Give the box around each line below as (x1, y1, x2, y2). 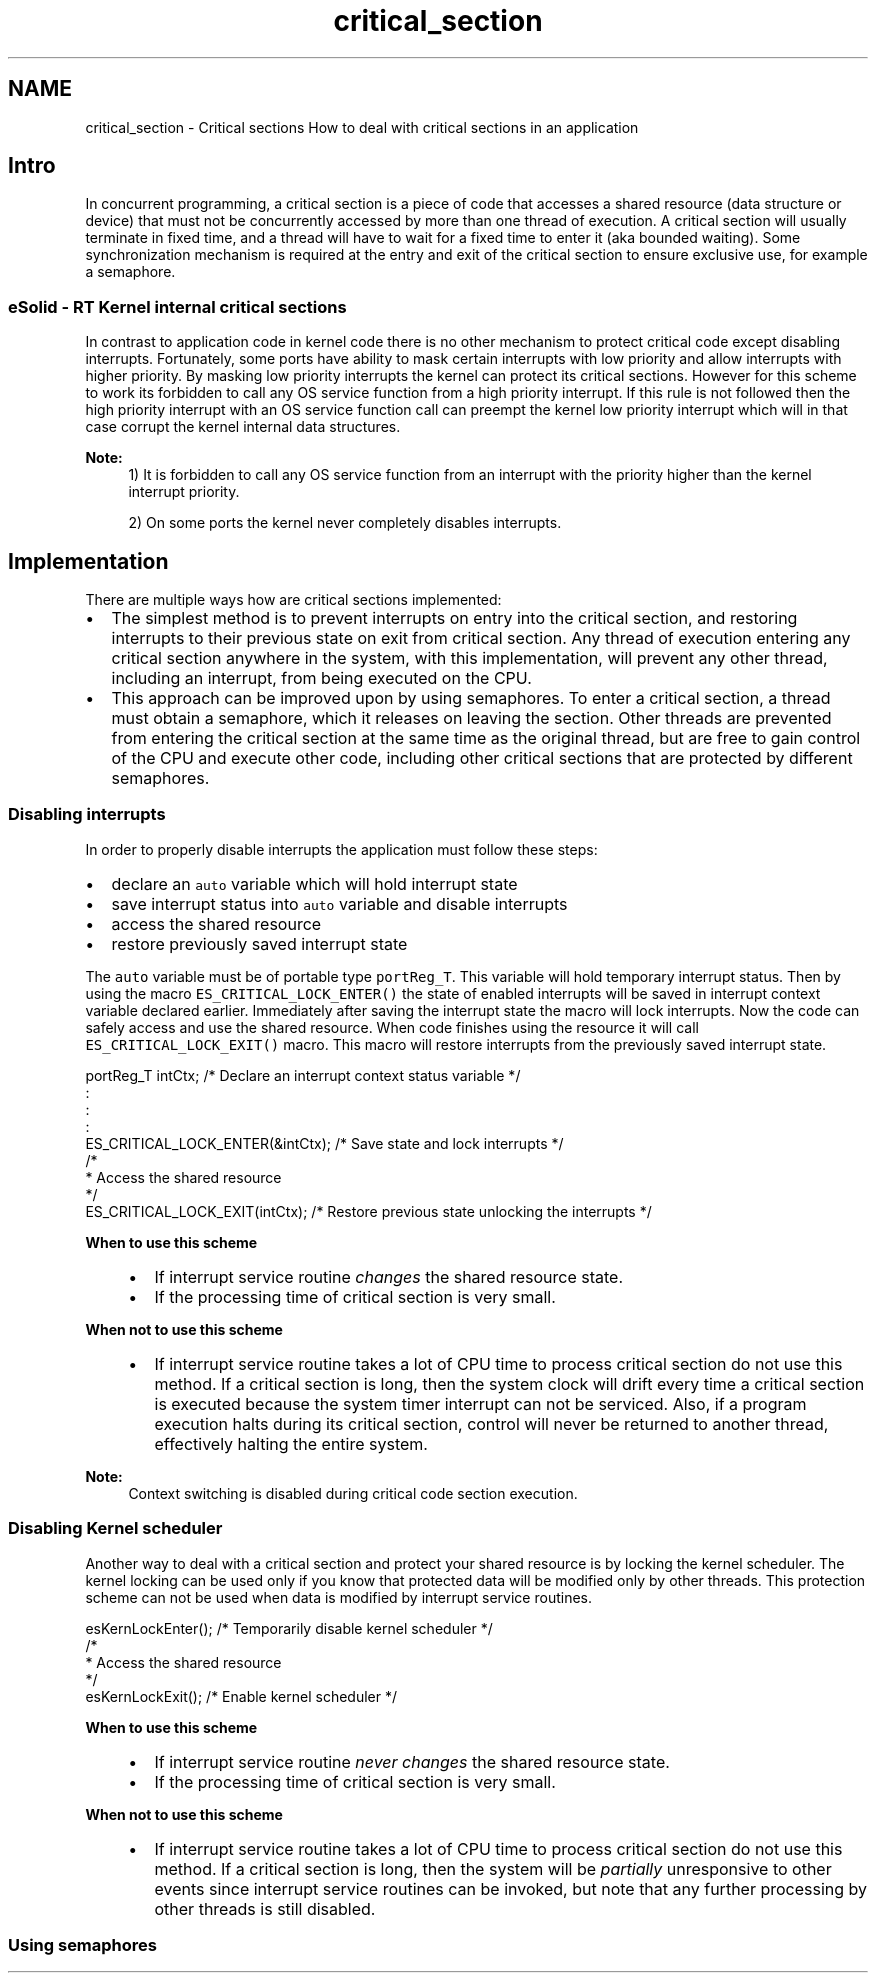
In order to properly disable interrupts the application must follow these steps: (85, 840, 598, 858)
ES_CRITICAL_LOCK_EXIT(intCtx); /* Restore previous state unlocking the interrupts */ (85, 1202, 652, 1220)
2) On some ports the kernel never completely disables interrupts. (128, 514, 562, 532)
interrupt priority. (128, 483, 240, 501)
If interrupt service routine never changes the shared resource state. (154, 1751, 670, 1772)
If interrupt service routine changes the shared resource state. (154, 1266, 624, 1287)
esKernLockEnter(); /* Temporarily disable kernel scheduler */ (85, 1619, 493, 1637)
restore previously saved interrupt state (111, 933, 408, 954)
